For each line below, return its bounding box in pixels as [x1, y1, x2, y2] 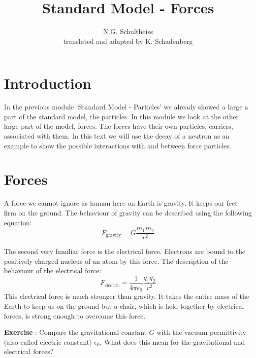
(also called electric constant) [4, 336, 92, 347]
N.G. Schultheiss [103, 26, 153, 36]
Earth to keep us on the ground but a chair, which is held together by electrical [4, 301, 244, 311]
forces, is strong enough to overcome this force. [4, 310, 146, 321]
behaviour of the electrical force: [4, 265, 101, 276]
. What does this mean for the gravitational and [99, 336, 245, 347]
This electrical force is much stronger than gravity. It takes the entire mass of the [4, 291, 250, 301]
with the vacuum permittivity [157, 327, 247, 337]
